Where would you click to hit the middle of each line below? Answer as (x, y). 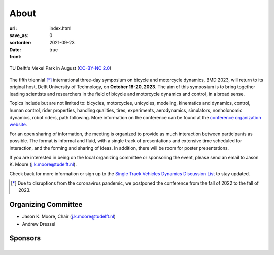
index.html (60, 28)
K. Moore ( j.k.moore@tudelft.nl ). (43, 164)
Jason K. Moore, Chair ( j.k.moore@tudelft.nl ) (69, 217)
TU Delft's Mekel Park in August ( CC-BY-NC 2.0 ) (60, 68)
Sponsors (25, 238)
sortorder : (20, 43)
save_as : (19, 35)
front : (16, 57)
